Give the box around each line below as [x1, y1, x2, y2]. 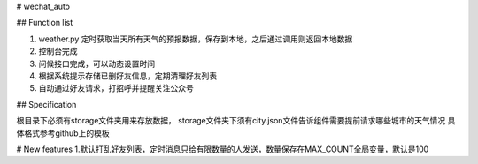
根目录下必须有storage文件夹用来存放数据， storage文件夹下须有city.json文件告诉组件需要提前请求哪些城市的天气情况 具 [16, 116, 456, 126]
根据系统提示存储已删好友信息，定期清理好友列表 [38, 71, 217, 81]
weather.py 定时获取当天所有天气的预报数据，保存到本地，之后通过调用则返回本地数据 [38, 34, 353, 44]
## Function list [16, 18, 73, 28]
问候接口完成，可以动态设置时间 [38, 58, 155, 69]
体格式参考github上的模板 [16, 128, 110, 138]
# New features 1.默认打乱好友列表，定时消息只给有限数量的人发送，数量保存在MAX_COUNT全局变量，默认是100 [16, 144, 429, 154]
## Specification [16, 99, 77, 109]
